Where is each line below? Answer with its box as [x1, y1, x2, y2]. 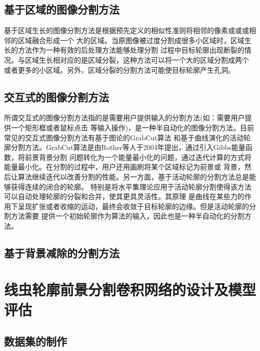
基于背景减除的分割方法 [4, 245, 119, 260]
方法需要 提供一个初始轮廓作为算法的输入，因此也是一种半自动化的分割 [10, 211, 244, 221]
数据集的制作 [4, 333, 67, 349]
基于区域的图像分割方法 [4, 2, 119, 17]
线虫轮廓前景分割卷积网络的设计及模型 [4, 279, 256, 300]
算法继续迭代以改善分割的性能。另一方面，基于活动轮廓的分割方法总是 [17, 171, 249, 182]
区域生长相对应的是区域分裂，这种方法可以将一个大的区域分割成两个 [24, 54, 249, 65]
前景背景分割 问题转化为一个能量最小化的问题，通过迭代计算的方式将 [24, 151, 251, 162]
